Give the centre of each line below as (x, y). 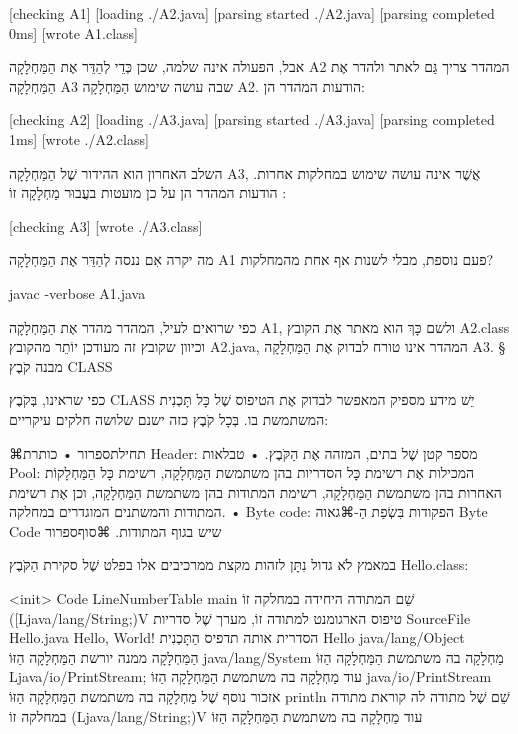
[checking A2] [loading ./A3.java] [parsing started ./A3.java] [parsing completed (252, 119)
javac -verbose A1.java (77, 292)
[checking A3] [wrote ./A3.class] (106, 225)
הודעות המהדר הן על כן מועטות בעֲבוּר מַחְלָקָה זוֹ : (148, 192)
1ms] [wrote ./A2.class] (79, 138)
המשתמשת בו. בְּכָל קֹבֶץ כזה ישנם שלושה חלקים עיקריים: (169, 418)
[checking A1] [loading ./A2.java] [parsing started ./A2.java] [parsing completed (252, 13)
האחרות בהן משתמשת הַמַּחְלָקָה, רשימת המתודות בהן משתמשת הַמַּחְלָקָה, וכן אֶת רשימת (255, 491)
